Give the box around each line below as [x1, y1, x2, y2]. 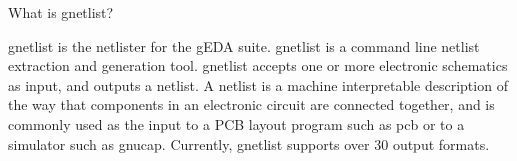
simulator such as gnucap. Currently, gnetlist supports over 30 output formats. [8, 133, 490, 154]
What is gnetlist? [8, 2, 114, 22]
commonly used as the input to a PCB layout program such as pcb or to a [8, 113, 465, 134]
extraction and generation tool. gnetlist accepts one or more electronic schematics [8, 55, 508, 76]
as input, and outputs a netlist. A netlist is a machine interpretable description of [8, 74, 508, 95]
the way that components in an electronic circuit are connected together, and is [8, 94, 495, 115]
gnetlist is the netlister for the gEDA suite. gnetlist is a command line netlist [8, 35, 480, 56]
